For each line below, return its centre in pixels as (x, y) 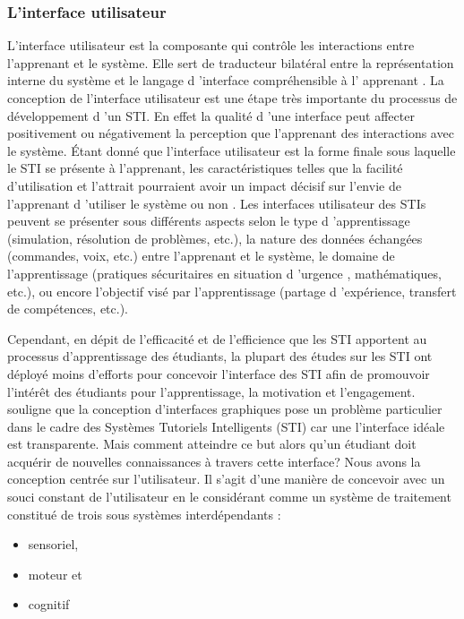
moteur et (55, 574)
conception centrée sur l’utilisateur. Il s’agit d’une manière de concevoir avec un (226, 479)
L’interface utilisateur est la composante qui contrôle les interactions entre (211, 45)
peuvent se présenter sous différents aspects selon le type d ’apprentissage (209, 221)
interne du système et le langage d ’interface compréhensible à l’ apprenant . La (226, 80)
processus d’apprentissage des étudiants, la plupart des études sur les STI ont (220, 356)
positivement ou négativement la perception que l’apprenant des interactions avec (231, 133)
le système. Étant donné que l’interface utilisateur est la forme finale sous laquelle (232, 150)
